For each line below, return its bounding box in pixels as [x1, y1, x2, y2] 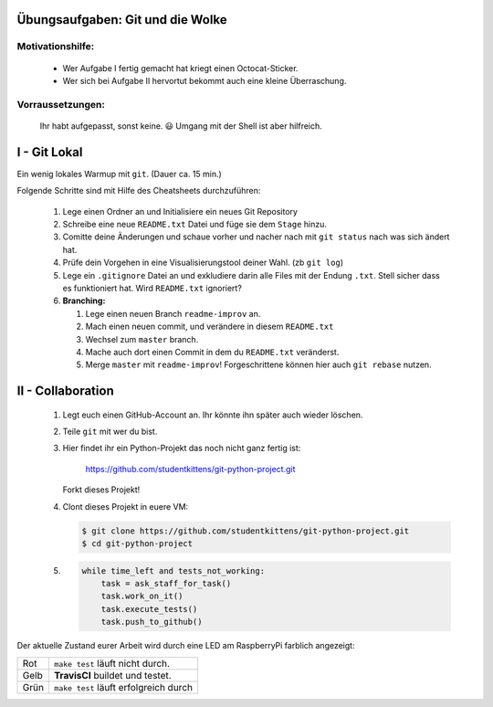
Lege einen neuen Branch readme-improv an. [85, 308, 261, 319]
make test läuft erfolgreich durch [54, 681, 194, 693]
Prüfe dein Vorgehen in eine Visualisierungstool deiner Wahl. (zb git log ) [62, 257, 344, 269]
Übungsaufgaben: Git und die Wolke [16, 12, 227, 27]
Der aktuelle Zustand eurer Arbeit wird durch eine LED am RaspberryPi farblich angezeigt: [16, 640, 355, 651]
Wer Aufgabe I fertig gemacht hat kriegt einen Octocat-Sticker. [62, 62, 299, 73]
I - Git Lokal [16, 144, 83, 160]
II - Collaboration [16, 384, 114, 399]
